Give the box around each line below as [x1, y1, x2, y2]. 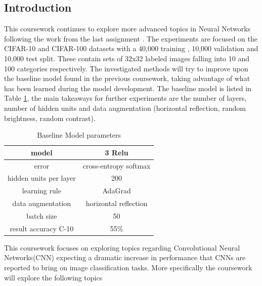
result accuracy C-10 [10, 223, 74, 233]
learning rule [22, 185, 61, 196]
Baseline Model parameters [37, 130, 121, 140]
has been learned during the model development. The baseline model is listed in [4, 83, 251, 93]
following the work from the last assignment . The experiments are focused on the [4, 33, 258, 44]
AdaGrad [102, 185, 131, 196]
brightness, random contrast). [4, 112, 96, 123]
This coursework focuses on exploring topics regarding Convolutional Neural [4, 242, 240, 253]
